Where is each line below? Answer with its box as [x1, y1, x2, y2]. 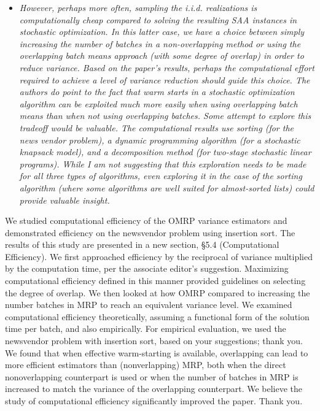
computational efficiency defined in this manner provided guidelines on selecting [5, 274, 306, 287]
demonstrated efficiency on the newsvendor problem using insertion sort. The [5, 226, 295, 239]
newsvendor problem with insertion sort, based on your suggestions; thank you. [5, 334, 303, 347]
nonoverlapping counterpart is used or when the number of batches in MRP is [5, 370, 299, 383]
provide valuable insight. [19, 193, 110, 206]
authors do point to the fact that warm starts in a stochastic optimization [19, 85, 295, 98]
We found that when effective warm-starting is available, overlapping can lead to [5, 346, 308, 359]
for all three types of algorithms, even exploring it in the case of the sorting [19, 169, 302, 182]
